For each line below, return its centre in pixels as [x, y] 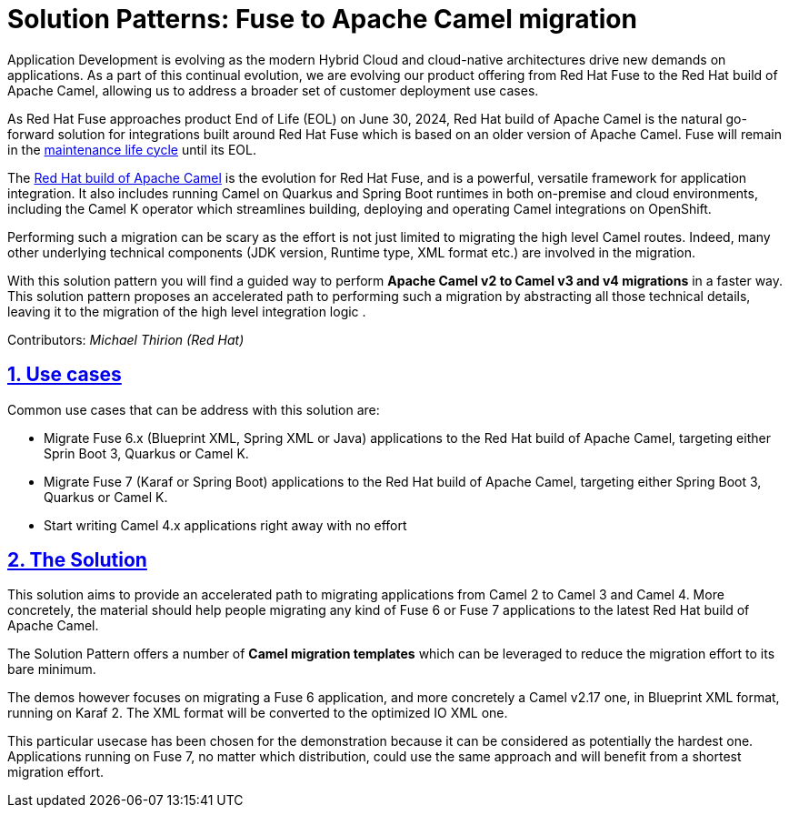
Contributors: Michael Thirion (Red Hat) [126, 339]
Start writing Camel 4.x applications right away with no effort [225, 525]
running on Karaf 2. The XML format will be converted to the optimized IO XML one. [258, 713]
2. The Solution [77, 560]
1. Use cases [65, 375]
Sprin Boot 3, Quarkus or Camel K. [146, 453]
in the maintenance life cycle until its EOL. [132, 149]
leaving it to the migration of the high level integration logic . [187, 311]
